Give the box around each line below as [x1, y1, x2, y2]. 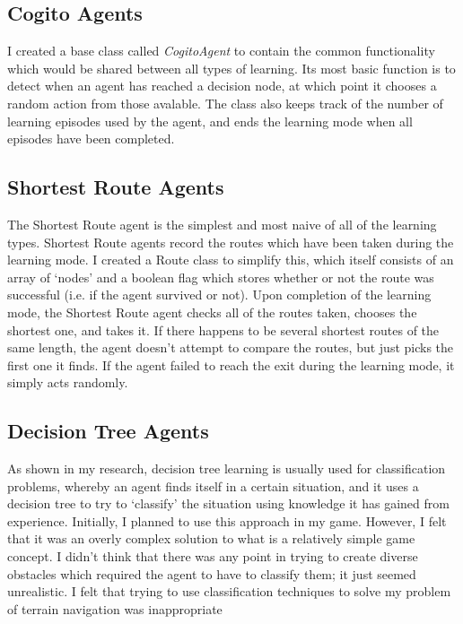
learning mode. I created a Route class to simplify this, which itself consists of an [7, 250, 454, 269]
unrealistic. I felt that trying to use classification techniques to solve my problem [7, 582, 451, 601]
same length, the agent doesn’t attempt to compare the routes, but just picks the [7, 338, 454, 357]
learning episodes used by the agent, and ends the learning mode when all [7, 111, 413, 130]
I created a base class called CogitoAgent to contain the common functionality [7, 41, 435, 60]
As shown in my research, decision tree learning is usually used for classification [7, 459, 446, 478]
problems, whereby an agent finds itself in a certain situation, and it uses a [7, 476, 419, 495]
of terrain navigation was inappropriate [7, 599, 223, 618]
